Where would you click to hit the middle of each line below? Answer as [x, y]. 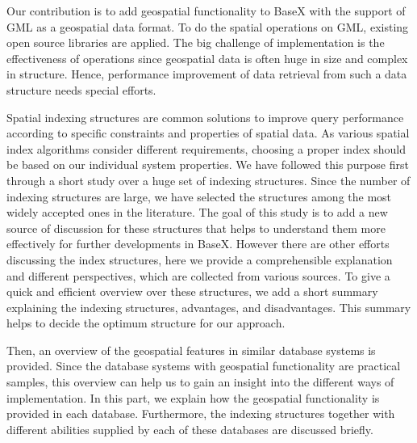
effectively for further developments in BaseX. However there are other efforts [198, 244]
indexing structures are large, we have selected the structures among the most [199, 196]
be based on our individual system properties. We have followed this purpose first [208, 165]
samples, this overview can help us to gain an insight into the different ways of [200, 382]
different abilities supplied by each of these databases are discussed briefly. [190, 429]
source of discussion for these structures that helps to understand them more [196, 228]
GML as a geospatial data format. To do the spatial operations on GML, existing [208, 26]
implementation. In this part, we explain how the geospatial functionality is [193, 397]
